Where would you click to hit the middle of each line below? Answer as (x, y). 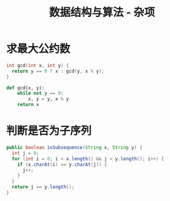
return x (28, 105)
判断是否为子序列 (49, 131)
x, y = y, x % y (49, 99)
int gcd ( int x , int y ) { (38, 65)
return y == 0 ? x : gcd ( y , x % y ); (58, 71)
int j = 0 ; (25, 153)
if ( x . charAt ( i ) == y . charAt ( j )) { (62, 165)
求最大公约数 (39, 49)
